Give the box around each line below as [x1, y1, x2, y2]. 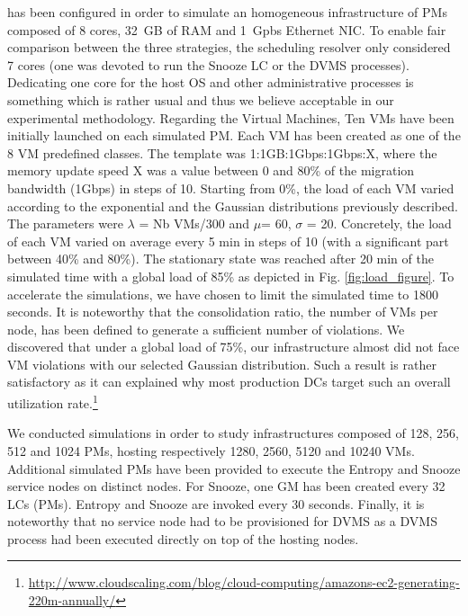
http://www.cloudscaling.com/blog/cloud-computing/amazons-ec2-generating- [28, 573, 460, 592]
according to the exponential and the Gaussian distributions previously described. [7, 196, 458, 215]
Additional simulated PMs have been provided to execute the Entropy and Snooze [7, 459, 461, 478]
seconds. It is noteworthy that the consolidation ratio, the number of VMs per [7, 302, 438, 321]
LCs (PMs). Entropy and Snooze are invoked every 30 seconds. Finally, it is [7, 494, 425, 513]
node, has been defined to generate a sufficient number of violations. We [7, 319, 405, 338]
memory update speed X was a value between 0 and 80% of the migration [7, 161, 415, 180]
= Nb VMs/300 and [139, 214, 249, 233]
